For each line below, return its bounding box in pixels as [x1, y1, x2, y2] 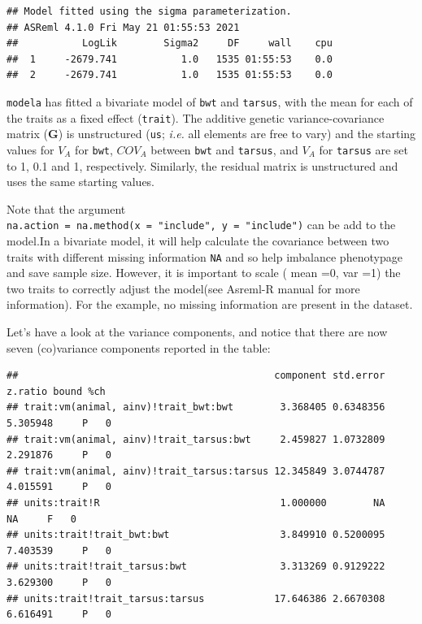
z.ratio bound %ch [7, 385, 106, 397]
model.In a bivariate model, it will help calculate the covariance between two [7, 232, 389, 249]
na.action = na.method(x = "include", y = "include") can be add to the [7, 216, 396, 233]
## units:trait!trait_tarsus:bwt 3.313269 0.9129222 [7, 561, 385, 573]
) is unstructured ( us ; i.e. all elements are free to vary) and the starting [58, 125, 416, 142]
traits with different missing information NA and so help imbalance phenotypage [7, 248, 402, 265]
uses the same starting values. [7, 173, 154, 190]
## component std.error [7, 370, 385, 382]
